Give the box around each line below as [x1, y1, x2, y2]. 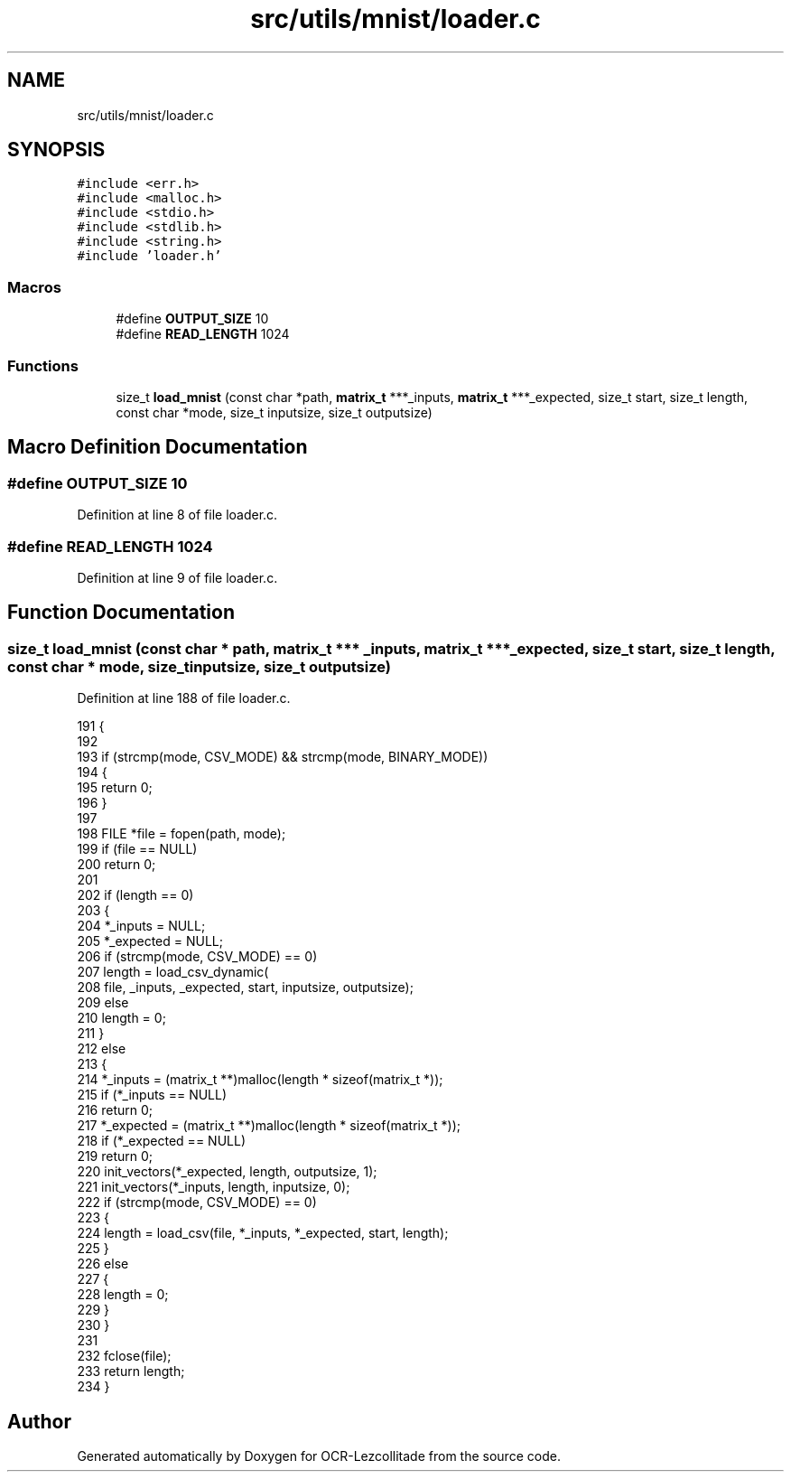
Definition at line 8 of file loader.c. [77, 507, 278, 523]
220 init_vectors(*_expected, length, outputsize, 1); [77, 1164, 377, 1180]
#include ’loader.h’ [77, 248, 222, 264]
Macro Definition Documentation [7, 435, 308, 459]
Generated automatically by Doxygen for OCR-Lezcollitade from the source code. [77, 1447, 561, 1464]
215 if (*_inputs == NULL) [77, 1087, 228, 1103]
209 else [77, 995, 129, 1011]
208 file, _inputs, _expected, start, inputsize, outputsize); [77, 979, 414, 996]
